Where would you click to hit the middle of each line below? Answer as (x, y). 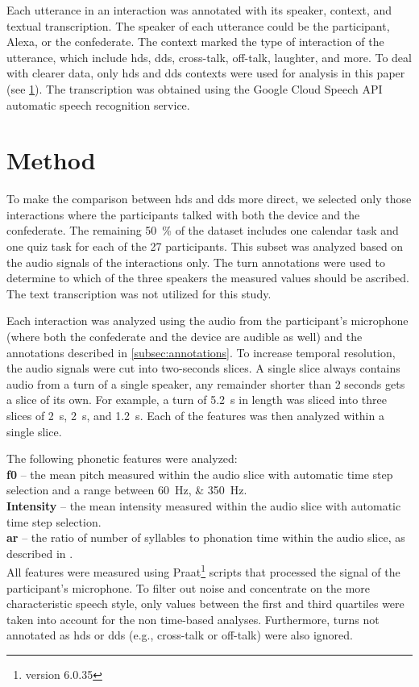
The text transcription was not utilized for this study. (139, 293)
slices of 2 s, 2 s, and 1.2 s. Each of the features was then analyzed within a (195, 415)
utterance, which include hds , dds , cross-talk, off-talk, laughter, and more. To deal (209, 57)
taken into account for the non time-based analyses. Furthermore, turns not (193, 619)
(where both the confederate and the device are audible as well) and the (185, 337)
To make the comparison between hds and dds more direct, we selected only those (209, 199)
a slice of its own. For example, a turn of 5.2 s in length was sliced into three (197, 400)
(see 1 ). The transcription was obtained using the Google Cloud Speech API (195, 88)
